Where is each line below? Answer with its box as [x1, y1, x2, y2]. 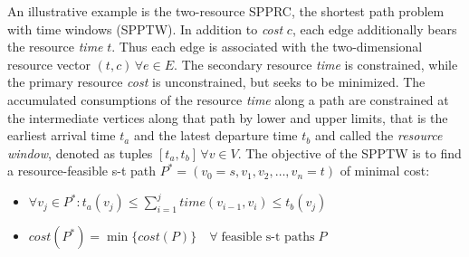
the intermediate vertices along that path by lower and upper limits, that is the [7, 108, 448, 127]
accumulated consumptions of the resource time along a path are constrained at [7, 90, 449, 109]
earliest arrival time [7, 126, 116, 145]
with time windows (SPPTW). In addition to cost [7, 19, 283, 38]
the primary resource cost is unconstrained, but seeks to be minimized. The [7, 72, 426, 91]
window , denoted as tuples [7, 143, 153, 162]
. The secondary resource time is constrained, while [174, 54, 458, 73]
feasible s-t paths [221, 231, 315, 244]
